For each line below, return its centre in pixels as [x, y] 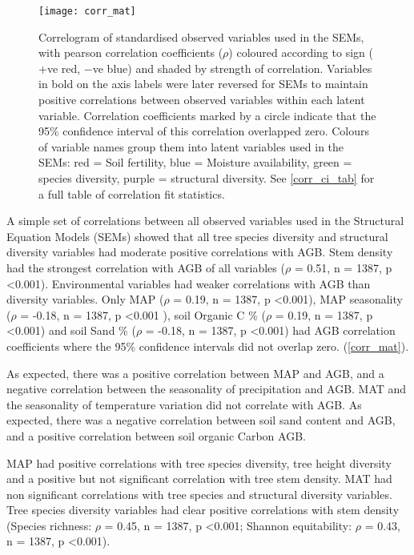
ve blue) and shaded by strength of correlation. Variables [232, 68]
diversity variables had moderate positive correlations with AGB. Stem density [200, 252]
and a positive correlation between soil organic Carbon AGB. [156, 435]
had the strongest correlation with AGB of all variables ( [146, 267]
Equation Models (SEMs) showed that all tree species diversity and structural [197, 236]
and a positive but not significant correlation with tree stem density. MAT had [199, 479]
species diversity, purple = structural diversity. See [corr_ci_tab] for [207, 178]
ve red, [64, 68]
